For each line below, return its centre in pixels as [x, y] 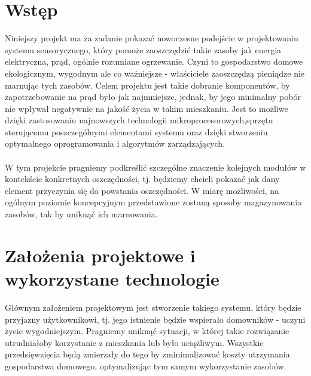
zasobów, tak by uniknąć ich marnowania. [81, 214]
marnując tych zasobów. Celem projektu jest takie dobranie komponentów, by [147, 85]
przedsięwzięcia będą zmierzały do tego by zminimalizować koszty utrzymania [147, 354]
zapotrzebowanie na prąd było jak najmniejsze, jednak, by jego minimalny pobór [153, 97]
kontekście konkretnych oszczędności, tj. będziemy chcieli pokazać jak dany [142, 179]
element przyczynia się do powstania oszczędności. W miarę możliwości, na [142, 190]
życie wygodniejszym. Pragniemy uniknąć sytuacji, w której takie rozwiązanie [147, 331]
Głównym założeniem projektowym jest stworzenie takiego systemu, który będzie [153, 307]
